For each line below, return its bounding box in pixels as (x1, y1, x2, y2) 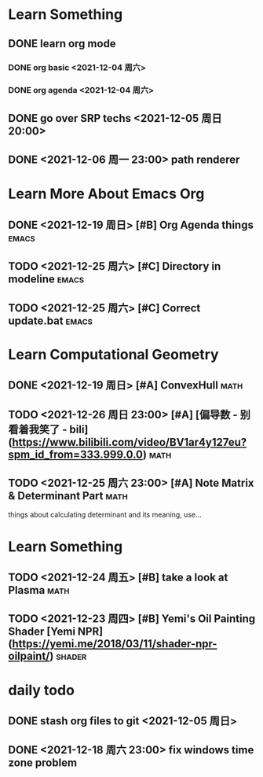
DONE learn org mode (8, 37, 116, 50)
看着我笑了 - (8, 422, 68, 436)
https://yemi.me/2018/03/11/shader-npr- (11, 637, 217, 650)
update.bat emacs (8, 314, 93, 327)
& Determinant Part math (8, 489, 128, 503)
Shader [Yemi (8, 625, 76, 639)
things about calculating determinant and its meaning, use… (8, 510, 202, 520)
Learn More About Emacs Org (8, 185, 205, 203)
